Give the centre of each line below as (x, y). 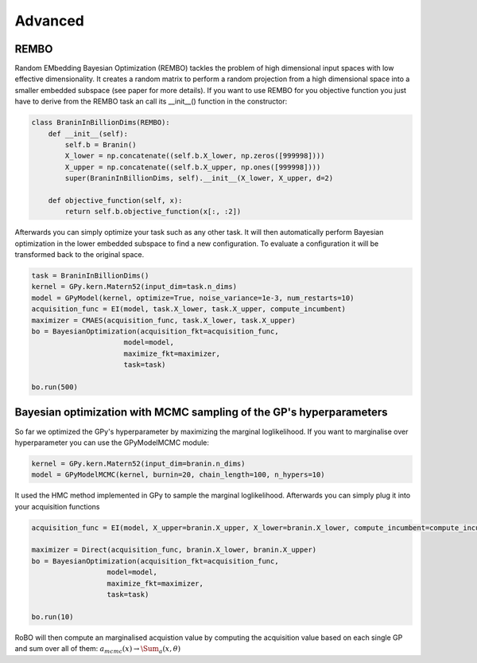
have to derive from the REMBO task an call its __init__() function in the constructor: (151, 101)
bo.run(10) (52, 616)
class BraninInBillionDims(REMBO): (101, 123)
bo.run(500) (55, 387)
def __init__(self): (88, 134)
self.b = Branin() (101, 144)
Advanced (50, 21)
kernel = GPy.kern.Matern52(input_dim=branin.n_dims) (138, 463)
